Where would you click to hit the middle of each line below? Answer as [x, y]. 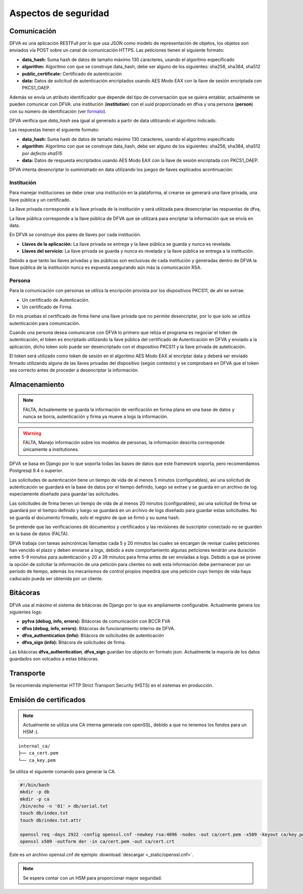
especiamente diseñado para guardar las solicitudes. [64, 494]
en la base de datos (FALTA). [39, 534]
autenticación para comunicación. [45, 323]
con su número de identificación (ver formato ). [58, 111]
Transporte [27, 673]
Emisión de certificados [47, 700]
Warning [32, 433]
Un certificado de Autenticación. [56, 300]
